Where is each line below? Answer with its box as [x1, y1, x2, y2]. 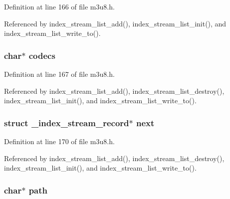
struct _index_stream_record [4, 116, 129, 129]
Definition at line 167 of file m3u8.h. [4, 69, 115, 79]
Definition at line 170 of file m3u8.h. [4, 136, 115, 146]
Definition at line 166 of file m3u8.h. [4, 1, 115, 11]
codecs [28, 49, 55, 61]
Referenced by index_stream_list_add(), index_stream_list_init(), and [4, 18, 227, 28]
